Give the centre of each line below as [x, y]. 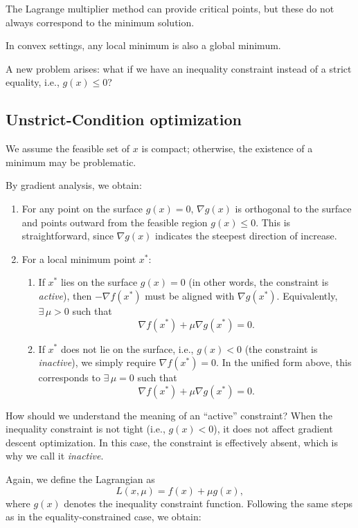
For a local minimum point [79, 258]
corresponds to [69, 377]
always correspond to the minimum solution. [100, 22]
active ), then [65, 295]
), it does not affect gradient [273, 429]
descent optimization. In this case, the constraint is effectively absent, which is [172, 442]
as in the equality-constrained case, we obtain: [104, 517]
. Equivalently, [307, 295]
